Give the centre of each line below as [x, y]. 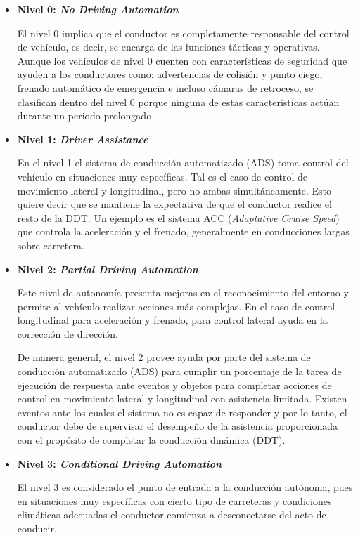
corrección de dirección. [68, 333]
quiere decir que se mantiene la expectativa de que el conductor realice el [174, 204]
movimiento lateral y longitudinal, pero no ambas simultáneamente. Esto [174, 190]
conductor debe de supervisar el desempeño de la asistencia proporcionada [177, 426]
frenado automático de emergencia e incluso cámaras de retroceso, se [165, 87]
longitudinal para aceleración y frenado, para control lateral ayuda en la [172, 320]
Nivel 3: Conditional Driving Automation [120, 463]
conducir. [37, 528]
